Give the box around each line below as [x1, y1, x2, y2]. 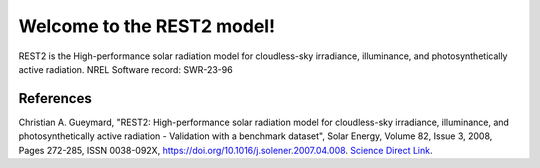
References [18, 90, 92, 107]
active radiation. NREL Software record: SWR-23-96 [18, 63, 234, 75]
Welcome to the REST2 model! [18, 15, 275, 37]
